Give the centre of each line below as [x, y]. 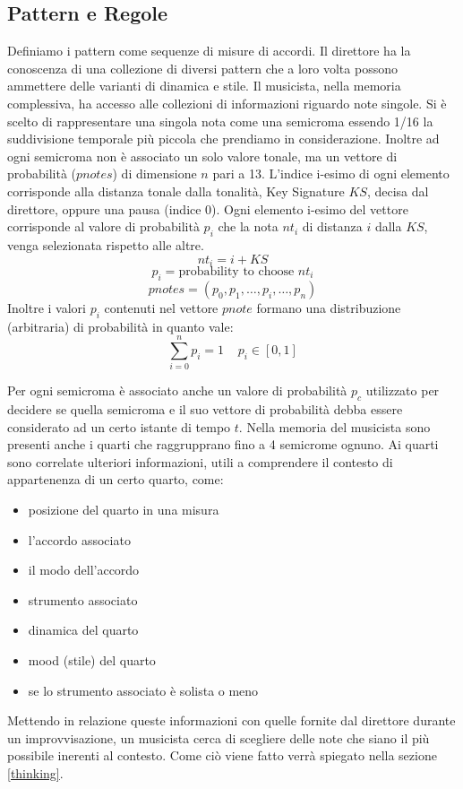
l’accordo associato [79, 539]
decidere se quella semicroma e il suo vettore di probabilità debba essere [205, 409]
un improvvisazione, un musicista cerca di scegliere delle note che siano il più [219, 737]
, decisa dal [398, 191]
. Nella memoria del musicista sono [334, 426]
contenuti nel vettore [161, 307]
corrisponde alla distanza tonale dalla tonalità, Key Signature [176, 191]
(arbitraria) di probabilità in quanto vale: [120, 326]
